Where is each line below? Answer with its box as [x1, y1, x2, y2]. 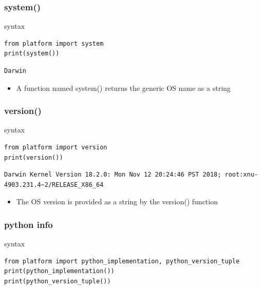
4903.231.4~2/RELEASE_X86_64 [4, 181, 104, 188]
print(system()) [4, 50, 60, 57]
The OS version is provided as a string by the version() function [16, 196, 218, 207]
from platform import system [4, 40, 104, 47]
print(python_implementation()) [4, 267, 115, 275]
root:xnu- [225, 171, 258, 179]
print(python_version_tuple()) [4, 277, 111, 285]
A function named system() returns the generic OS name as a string [16, 82, 231, 93]
